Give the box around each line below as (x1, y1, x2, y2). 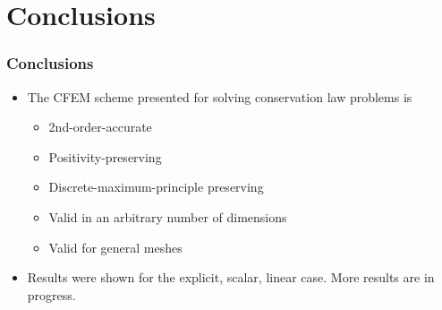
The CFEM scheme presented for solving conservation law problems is (27, 87, 412, 106)
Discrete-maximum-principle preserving (48, 177, 264, 196)
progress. (27, 285, 76, 304)
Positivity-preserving (48, 147, 162, 166)
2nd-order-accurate (48, 117, 152, 136)
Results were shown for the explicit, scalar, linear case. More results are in (27, 268, 435, 287)
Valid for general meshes (48, 237, 183, 256)
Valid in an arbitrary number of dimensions (48, 207, 287, 226)
